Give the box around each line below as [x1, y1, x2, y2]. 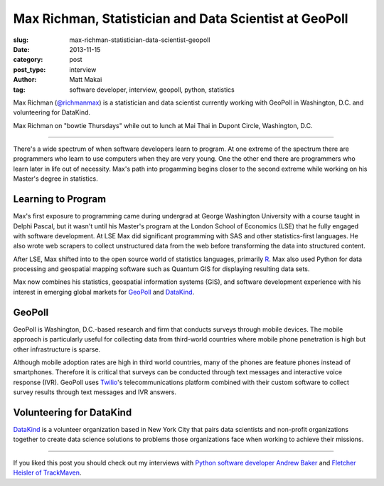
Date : [13, 45, 30, 53]
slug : [13, 36, 28, 44]
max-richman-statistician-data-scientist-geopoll [69, 36, 210, 44]
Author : [13, 75, 37, 84]
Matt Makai [69, 75, 102, 84]
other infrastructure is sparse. [13, 345, 101, 354]
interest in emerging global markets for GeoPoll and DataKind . [13, 287, 195, 296]
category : [13, 56, 43, 64]
